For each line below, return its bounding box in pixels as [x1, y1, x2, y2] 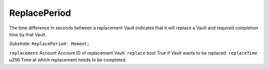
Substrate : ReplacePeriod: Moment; [9, 41, 90, 47]
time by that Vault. [9, 31, 47, 37]
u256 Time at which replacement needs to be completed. [9, 57, 127, 63]
